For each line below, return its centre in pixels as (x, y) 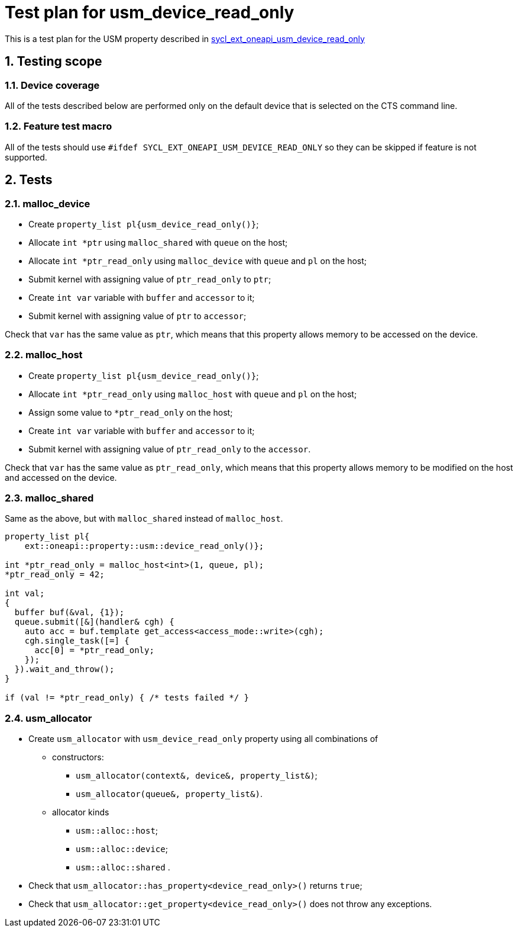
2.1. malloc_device (48, 203)
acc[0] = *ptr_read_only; (94, 650)
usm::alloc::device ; (122, 849)
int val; (25, 594)
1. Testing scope (54, 62)
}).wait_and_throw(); (64, 669)
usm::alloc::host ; (117, 831)
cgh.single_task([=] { (77, 641)
